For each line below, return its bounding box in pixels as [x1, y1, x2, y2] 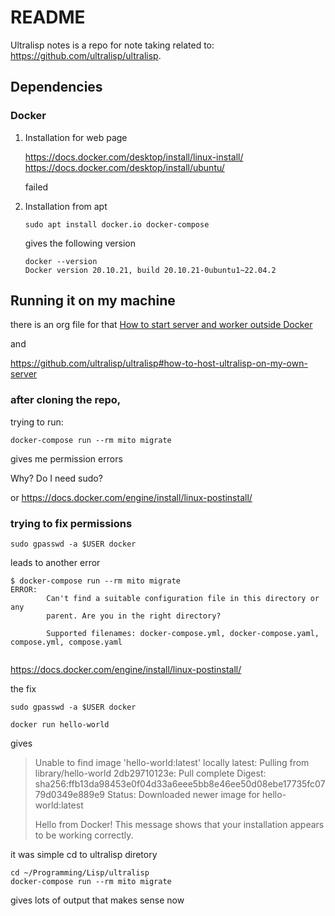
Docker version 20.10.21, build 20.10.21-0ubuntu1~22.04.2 [24, 265, 277, 275]
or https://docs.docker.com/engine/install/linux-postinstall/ [10, 491, 253, 503]
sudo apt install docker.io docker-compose [24, 219, 210, 230]
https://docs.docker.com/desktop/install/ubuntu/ [24, 161, 225, 173]
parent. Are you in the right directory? [46, 611, 222, 621]
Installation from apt [24, 200, 108, 212]
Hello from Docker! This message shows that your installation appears [34, 819, 325, 831]
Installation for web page [24, 131, 128, 143]
